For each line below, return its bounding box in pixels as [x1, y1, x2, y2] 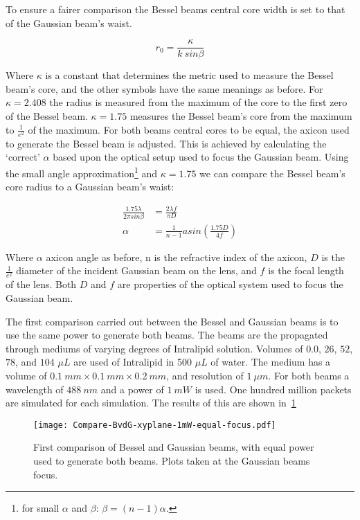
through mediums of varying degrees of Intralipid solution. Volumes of [6, 341, 303, 355]
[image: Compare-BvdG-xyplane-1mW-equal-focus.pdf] [33, 420, 276, 430]
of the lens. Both [6, 277, 77, 292]
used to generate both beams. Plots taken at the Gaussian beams [33, 454, 310, 468]
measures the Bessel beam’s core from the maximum [129, 109, 352, 123]
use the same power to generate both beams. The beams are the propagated [6, 328, 328, 342]
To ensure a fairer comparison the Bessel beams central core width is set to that [6, 2, 345, 16]
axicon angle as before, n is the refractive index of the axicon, [46, 249, 307, 264]
